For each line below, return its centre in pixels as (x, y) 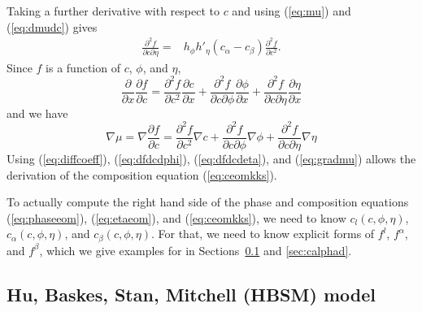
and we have (37, 113)
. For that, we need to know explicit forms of (263, 234)
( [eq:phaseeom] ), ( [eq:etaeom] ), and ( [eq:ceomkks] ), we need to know (176, 217)
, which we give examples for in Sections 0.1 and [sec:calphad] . (196, 250)
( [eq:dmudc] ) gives (52, 26)
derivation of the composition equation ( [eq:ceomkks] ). (142, 174)
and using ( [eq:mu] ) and (291, 11)
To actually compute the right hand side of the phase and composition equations (208, 202)
